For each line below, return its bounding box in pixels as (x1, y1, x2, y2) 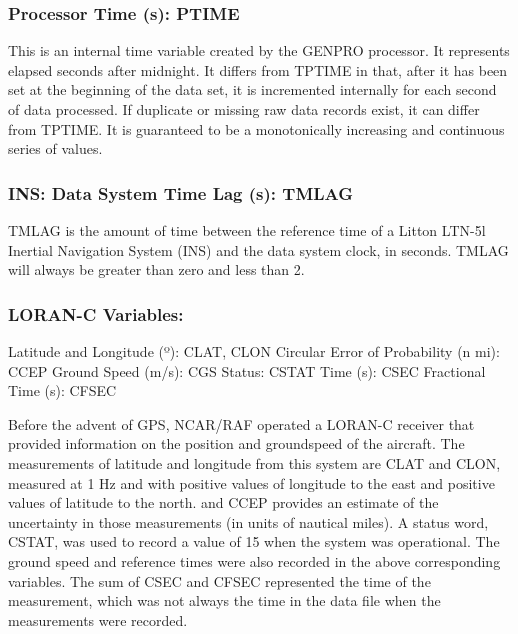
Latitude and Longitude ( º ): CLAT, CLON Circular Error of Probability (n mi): (8, 341, 500, 361)
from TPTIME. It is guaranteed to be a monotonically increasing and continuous (8, 118, 505, 139)
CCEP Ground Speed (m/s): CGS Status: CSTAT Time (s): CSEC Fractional (8, 360, 486, 381)
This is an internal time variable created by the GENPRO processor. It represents (8, 40, 510, 61)
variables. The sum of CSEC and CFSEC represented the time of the (8, 570, 431, 591)
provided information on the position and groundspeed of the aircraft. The (8, 433, 465, 454)
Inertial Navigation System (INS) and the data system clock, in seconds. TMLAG (8, 239, 509, 260)
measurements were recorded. (8, 609, 188, 630)
